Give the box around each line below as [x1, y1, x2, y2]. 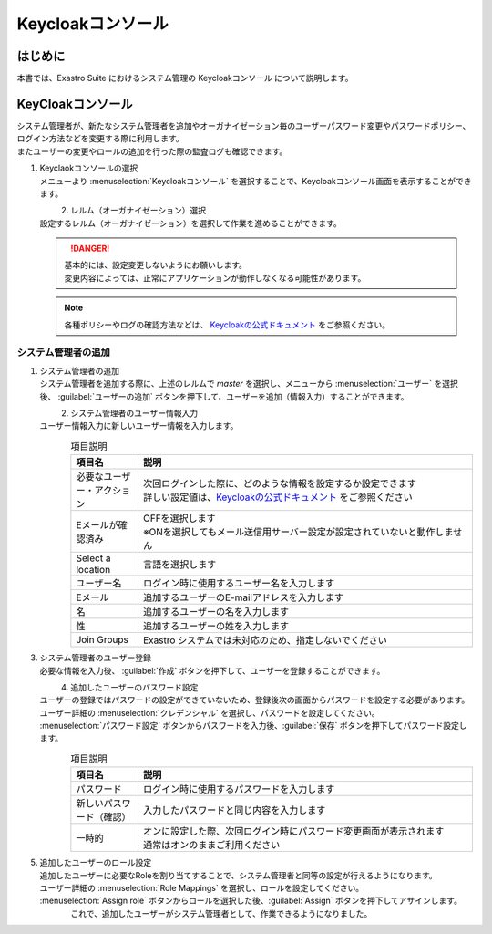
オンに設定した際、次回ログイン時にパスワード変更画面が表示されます [142, 825, 445, 838]
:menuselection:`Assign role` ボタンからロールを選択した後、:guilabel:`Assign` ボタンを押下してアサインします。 [39, 895, 462, 907]
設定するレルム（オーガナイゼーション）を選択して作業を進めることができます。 [39, 217, 342, 228]
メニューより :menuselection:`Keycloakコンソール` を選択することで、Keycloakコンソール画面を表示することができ [39, 175, 473, 186]
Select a [76, 552, 111, 565]
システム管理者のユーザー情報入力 [70, 407, 199, 419]
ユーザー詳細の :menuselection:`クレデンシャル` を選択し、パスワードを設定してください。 [39, 707, 380, 718]
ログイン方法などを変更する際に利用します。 [16, 133, 184, 144]
